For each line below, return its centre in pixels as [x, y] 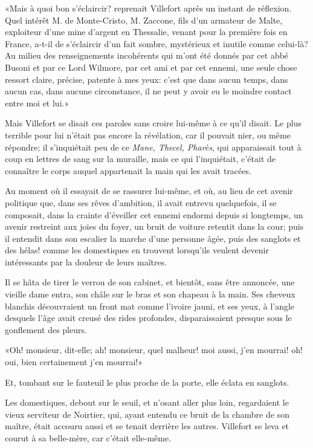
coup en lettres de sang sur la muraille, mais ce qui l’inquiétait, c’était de [140, 159]
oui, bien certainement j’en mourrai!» [74, 362]
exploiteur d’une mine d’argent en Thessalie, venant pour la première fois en [146, 32]
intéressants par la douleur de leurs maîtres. [86, 261]
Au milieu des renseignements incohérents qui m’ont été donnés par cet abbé [147, 55]
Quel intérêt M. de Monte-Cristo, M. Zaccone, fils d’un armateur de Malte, [144, 20]
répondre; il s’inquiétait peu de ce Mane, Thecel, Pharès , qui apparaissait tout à [153, 147]
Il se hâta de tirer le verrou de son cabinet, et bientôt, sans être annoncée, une [150, 282]
